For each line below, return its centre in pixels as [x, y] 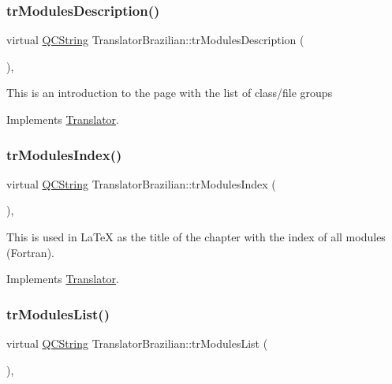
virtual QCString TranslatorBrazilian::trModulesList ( [137, 343]
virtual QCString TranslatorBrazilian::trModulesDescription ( [155, 40]
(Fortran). [30, 252]
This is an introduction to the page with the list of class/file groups [170, 93]
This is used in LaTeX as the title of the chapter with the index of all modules [196, 237]
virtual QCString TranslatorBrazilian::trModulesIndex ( [141, 183]
